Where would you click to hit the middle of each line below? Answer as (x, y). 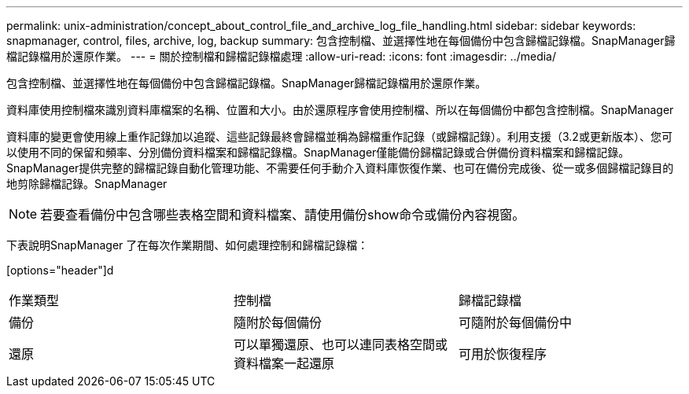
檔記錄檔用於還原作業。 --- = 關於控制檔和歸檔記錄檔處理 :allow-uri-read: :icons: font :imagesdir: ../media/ (282, 56)
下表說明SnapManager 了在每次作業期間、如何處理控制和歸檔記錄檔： (188, 245)
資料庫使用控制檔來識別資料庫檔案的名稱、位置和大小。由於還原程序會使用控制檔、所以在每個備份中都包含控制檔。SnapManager (340, 110)
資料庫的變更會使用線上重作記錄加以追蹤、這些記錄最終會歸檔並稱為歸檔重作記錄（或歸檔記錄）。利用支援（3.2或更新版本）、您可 (339, 136)
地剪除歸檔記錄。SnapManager (87, 184)
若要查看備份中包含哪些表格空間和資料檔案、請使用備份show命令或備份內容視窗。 (283, 215)
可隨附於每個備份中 (515, 322)
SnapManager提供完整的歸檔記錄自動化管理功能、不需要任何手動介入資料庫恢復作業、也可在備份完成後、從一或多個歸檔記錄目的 (340, 168)
